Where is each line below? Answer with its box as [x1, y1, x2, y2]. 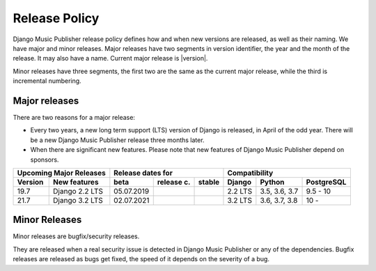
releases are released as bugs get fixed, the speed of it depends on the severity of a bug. [13, 255, 269, 263]
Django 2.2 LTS [53, 186, 104, 196]
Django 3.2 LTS [53, 195, 104, 205]
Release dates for [113, 168, 173, 178]
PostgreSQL [306, 177, 347, 187]
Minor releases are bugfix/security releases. [13, 232, 140, 240]
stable [198, 177, 219, 187]
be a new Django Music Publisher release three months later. [30, 136, 205, 144]
